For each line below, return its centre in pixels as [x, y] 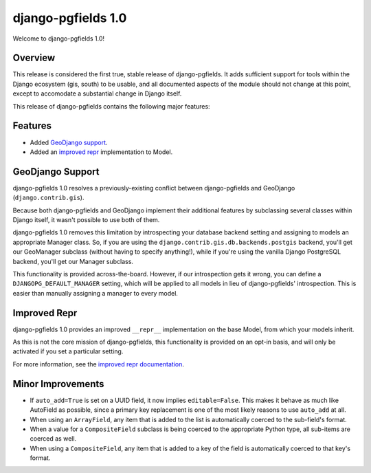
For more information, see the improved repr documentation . [99, 364]
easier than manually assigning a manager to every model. [95, 293]
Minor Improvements [58, 384]
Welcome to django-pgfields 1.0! [59, 38]
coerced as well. [53, 439]
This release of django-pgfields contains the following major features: [111, 106]
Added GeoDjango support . [69, 142]
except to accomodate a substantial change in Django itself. [97, 93]
